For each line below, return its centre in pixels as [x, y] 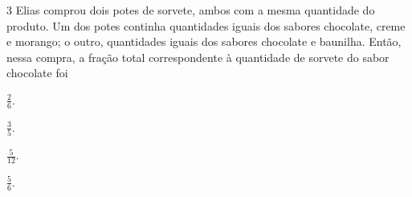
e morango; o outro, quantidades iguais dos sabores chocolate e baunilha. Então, [204, 41]
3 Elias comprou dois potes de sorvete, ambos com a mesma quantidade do [191, 10]
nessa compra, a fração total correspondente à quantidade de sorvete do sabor [198, 57]
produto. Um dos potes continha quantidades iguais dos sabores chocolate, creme [206, 25]
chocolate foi [37, 73]
